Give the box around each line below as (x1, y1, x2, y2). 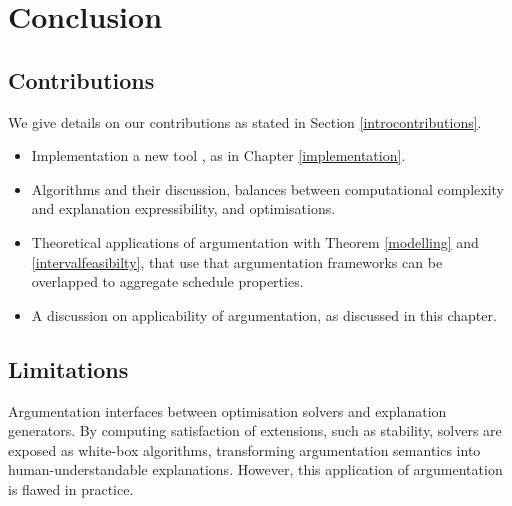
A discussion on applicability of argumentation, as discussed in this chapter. (31, 304, 497, 325)
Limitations (8, 353, 129, 384)
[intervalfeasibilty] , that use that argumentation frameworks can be (31, 251, 443, 272)
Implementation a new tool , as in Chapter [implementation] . (31, 145, 406, 166)
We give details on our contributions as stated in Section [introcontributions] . (8, 111, 482, 132)
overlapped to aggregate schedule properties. (31, 271, 304, 292)
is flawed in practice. (8, 478, 134, 499)
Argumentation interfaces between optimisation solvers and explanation (8, 400, 447, 421)
